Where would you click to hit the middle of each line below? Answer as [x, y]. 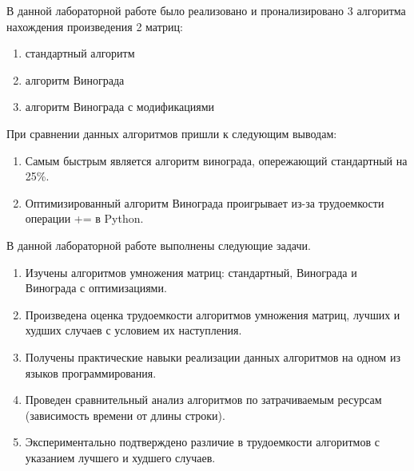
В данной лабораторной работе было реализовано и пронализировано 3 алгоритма [206, 10]
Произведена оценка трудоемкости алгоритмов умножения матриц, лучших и [213, 314]
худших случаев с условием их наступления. [133, 330]
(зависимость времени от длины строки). [125, 415]
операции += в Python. [84, 218]
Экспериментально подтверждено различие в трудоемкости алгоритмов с [202, 442]
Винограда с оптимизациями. [96, 288]
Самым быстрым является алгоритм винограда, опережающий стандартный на [216, 160]
